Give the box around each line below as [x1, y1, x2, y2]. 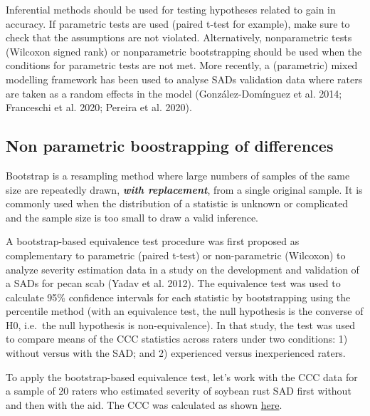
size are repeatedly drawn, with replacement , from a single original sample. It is [6, 182, 363, 197]
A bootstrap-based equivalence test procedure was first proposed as [6, 234, 300, 249]
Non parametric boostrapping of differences [6, 135, 334, 157]
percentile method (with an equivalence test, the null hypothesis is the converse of [6, 303, 364, 318]
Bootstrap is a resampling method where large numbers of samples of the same [6, 167, 350, 182]
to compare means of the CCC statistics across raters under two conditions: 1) [6, 331, 348, 346]
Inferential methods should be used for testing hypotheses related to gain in [6, 2, 336, 16]
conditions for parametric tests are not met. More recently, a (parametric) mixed [6, 58, 358, 73]
